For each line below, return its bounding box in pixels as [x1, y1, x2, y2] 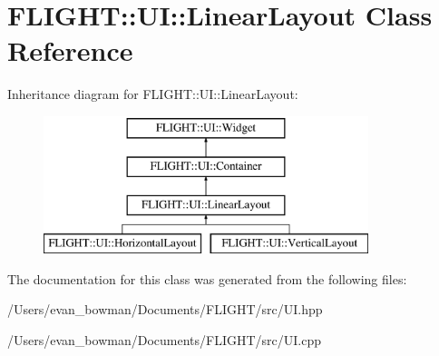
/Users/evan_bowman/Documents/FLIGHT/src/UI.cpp [7, 330, 321, 349]
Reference [7, 32, 133, 69]
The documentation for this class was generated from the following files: [7, 269, 407, 288]
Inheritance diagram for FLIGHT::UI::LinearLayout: [7, 84, 298, 104]
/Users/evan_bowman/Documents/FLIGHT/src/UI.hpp [7, 300, 323, 319]
